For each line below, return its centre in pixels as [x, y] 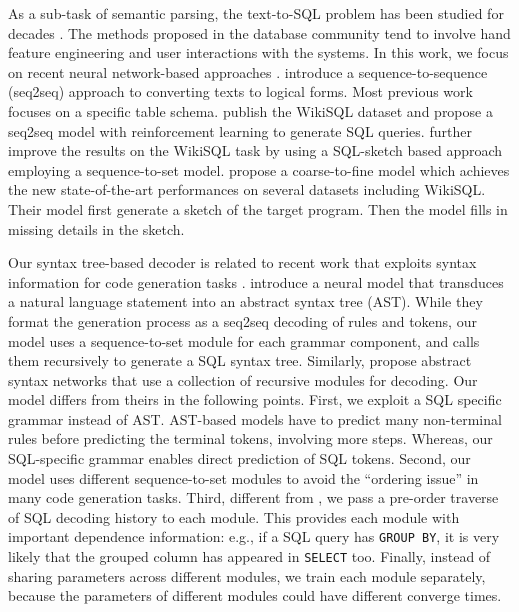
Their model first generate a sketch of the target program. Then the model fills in [258, 208]
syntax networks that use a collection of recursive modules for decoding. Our [243, 379]
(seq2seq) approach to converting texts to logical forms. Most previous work [240, 91]
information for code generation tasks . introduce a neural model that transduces [256, 281]
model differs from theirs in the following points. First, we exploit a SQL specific [255, 399]
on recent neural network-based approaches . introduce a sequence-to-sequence [248, 71]
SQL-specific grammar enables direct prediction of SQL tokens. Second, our [239, 458]
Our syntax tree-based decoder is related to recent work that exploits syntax [242, 262]
